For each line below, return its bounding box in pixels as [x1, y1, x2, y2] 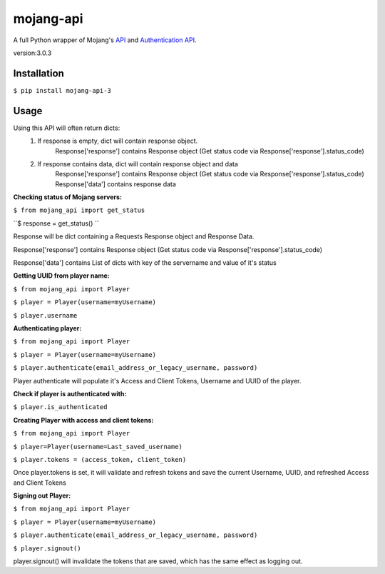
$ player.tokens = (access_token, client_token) [13, 455, 187, 463]
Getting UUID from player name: [13, 271, 110, 280]
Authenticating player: [13, 324, 82, 332]
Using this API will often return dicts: [13, 124, 120, 132]
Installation [13, 67, 64, 79]
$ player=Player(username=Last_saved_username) [13, 443, 183, 450]
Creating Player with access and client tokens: [13, 416, 154, 424]
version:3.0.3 [13, 49, 52, 57]
